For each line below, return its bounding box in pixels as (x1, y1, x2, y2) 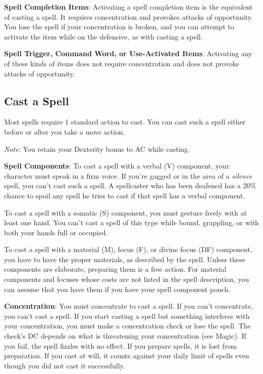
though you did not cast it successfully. (4, 360, 125, 370)
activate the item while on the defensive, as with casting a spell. (4, 31, 203, 41)
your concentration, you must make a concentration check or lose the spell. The (4, 320, 251, 331)
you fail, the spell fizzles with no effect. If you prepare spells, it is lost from (4, 340, 237, 351)
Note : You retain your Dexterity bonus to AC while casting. (4, 143, 190, 154)
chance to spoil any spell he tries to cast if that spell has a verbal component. (4, 190, 245, 200)
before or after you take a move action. (4, 126, 125, 137)
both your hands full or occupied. (4, 227, 108, 237)
